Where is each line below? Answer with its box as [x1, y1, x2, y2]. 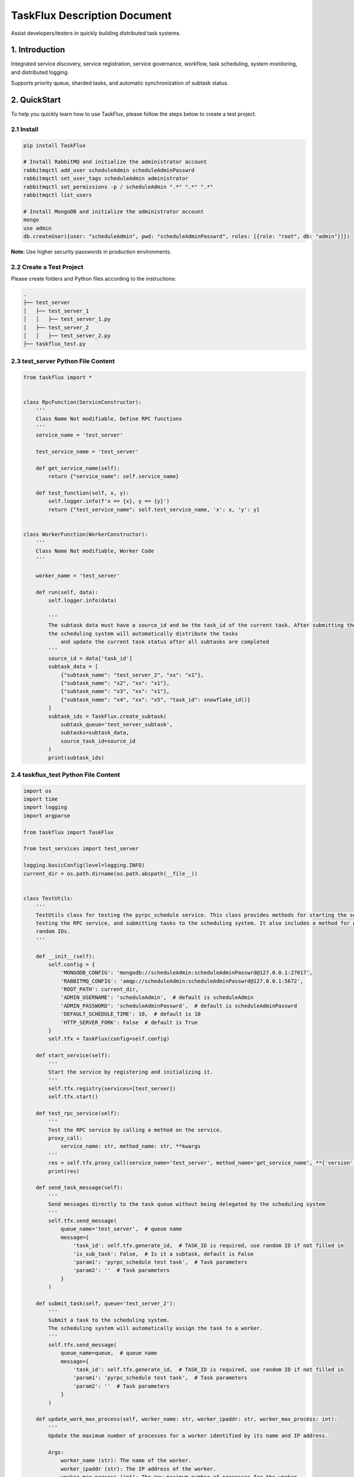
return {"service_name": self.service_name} [48, 473, 179, 480]
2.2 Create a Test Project [11, 263, 84, 271]
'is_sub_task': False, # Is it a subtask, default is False [73, 1250, 254, 1257]
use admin [23, 225, 52, 232]
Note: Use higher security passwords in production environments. [11, 248, 172, 255]
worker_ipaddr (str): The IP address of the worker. [60, 1465, 217, 1472]
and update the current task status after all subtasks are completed [60, 639, 270, 645]
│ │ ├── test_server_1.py [23, 316, 111, 323]
